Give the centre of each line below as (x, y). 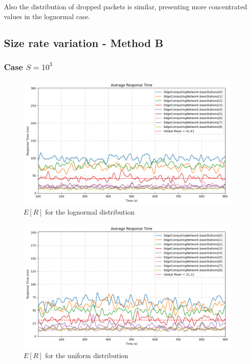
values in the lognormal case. (47, 16)
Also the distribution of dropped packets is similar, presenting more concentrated (125, 6)
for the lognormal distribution (90, 212)
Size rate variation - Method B (84, 42)
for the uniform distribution (87, 355)
